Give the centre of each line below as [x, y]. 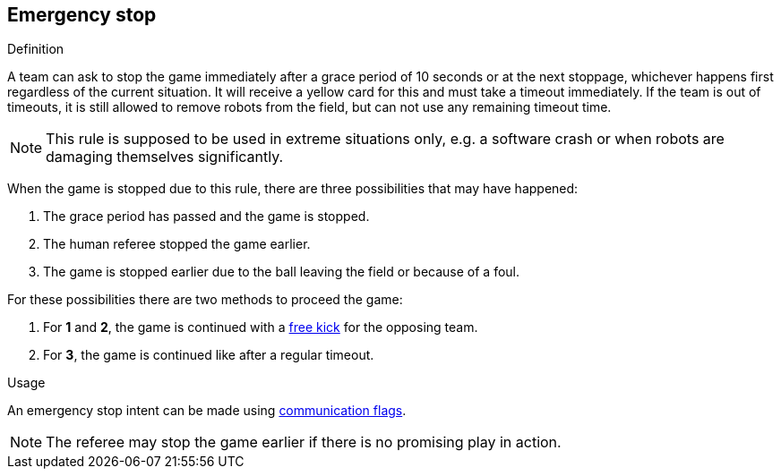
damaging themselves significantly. [165, 157]
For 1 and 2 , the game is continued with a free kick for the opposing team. [261, 327]
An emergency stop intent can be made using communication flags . [207, 411]
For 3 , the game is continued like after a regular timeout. [209, 355]
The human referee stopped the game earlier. [177, 244]
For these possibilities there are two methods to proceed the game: [205, 300]
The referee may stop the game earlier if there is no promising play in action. [304, 442]
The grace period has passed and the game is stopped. [206, 217]
